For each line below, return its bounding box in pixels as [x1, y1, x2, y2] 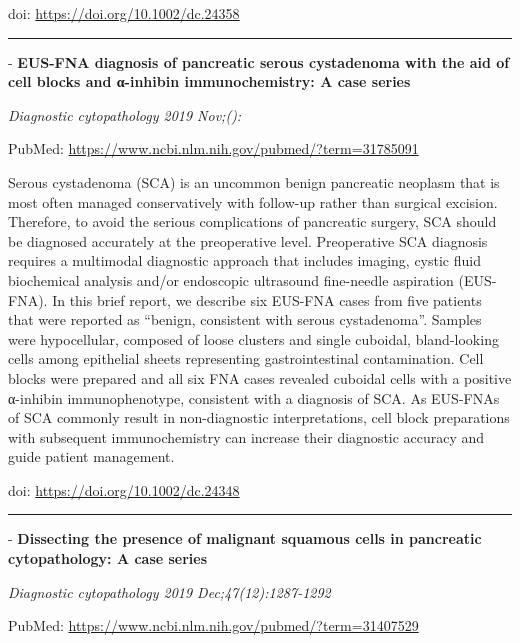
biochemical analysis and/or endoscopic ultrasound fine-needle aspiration [8, 269, 454, 290]
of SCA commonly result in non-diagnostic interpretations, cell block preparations [8, 407, 510, 428]
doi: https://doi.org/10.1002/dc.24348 [8, 479, 240, 500]
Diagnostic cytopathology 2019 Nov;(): [8, 104, 242, 125]
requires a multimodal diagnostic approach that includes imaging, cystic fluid [8, 250, 481, 271]
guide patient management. [8, 446, 175, 467]
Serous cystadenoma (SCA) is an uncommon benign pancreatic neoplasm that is [8, 171, 500, 192]
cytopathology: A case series [8, 548, 208, 569]
